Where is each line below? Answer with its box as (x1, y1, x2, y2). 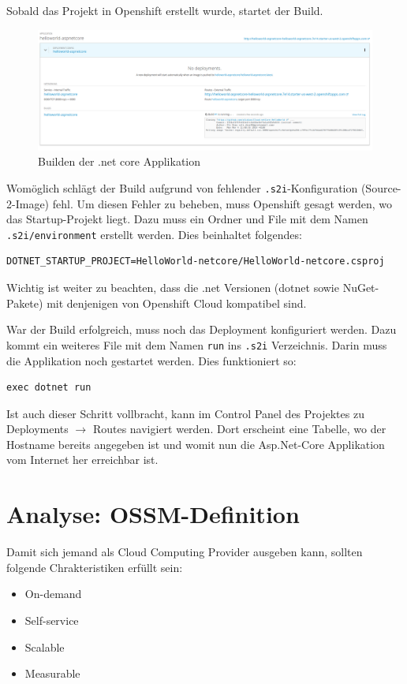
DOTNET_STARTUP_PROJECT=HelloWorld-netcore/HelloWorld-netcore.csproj (6, 256, 385, 267)
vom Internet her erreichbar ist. (6, 451, 159, 468)
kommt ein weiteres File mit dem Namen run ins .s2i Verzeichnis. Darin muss (6, 336, 387, 353)
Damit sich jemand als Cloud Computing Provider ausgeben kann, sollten (6, 544, 363, 560)
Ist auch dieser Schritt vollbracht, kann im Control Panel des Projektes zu (6, 405, 364, 421)
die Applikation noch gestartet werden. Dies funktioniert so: (6, 352, 297, 368)
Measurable (24, 665, 80, 682)
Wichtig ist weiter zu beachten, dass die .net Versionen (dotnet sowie (6, 279, 339, 296)
